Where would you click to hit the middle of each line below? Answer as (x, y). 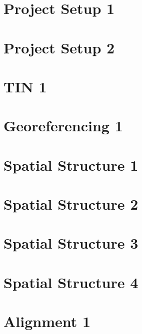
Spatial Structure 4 (71, 282)
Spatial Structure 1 (71, 165)
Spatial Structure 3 (71, 243)
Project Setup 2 (59, 47)
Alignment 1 (47, 321)
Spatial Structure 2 (71, 204)
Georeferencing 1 (63, 126)
